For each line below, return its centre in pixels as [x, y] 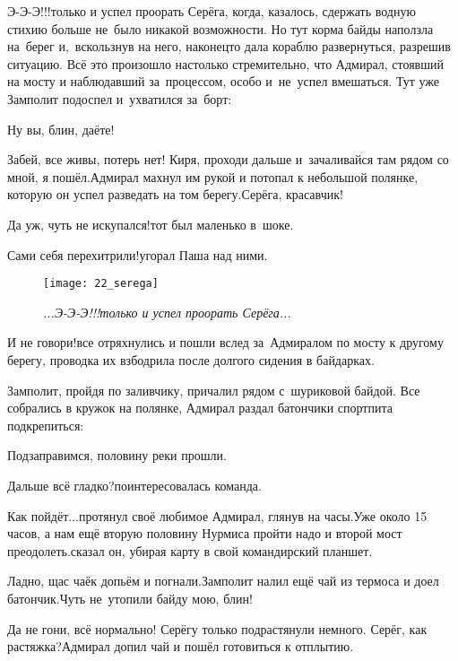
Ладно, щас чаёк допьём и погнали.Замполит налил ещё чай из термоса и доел [223, 581]
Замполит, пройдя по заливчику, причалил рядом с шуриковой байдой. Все [214, 390]
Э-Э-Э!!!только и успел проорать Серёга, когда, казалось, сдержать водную [212, 11]
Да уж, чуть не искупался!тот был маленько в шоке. [151, 224]
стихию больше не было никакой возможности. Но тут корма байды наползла [220, 28]
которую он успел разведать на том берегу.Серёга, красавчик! [175, 194]
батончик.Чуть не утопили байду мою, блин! [130, 598]
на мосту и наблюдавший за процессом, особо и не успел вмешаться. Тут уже [224, 81]
